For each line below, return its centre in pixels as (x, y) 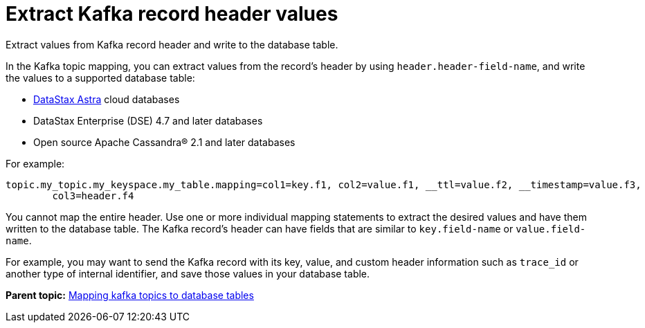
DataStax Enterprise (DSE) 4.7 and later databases (148, 120)
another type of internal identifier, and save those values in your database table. (188, 273)
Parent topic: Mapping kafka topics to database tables (130, 295)
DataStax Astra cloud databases (107, 99)
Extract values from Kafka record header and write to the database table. (172, 44)
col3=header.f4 (93, 195)
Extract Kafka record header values (172, 14)
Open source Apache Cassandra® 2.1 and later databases (164, 142)
